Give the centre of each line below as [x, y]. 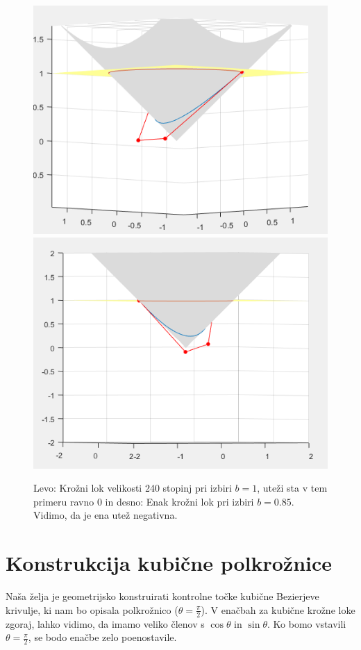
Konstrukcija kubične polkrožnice [169, 563]
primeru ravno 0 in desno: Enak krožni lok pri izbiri [144, 501]
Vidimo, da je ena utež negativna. [106, 515]
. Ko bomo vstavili [307, 623]
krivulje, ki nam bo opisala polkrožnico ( [92, 609]
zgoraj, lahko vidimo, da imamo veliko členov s [105, 623]
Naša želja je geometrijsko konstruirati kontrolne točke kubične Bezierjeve [162, 596]
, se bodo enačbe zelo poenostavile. [102, 637]
